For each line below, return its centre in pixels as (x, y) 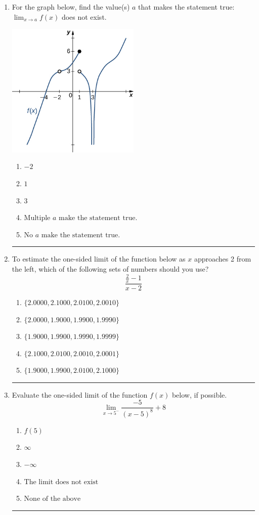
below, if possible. (199, 394)
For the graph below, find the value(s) (71, 7)
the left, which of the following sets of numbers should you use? (110, 268)
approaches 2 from (223, 259)
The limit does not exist (61, 482)
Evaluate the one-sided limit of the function (80, 394)
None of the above (52, 499)
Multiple (37, 218)
